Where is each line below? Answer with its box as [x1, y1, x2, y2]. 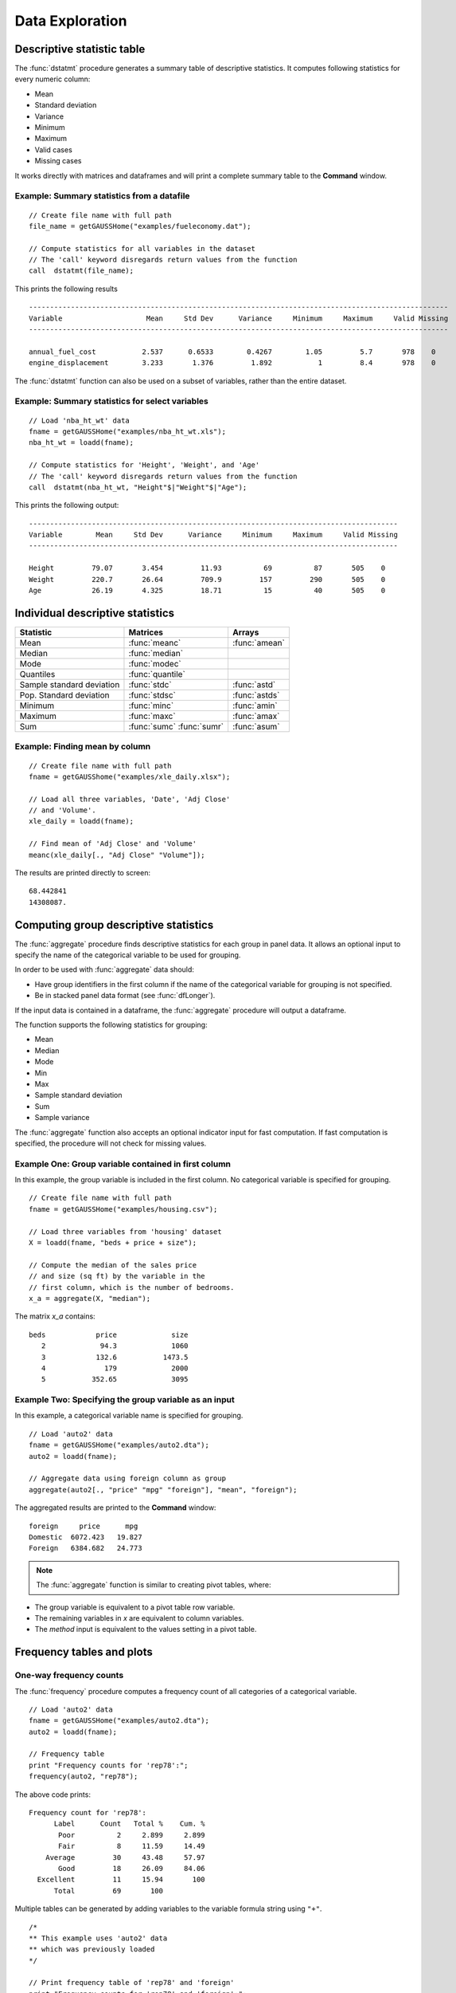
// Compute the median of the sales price [29, 1260, 197, 1269]
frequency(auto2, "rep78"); [29, 1772, 138, 1781]
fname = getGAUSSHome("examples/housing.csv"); [29, 1205, 218, 1213]
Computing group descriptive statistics [14, 918, 214, 932]
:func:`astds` [232, 690, 280, 701]
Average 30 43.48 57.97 [45, 1853, 206, 1861]
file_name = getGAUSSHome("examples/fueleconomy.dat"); [29, 222, 251, 230]
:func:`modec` [128, 658, 182, 669]
